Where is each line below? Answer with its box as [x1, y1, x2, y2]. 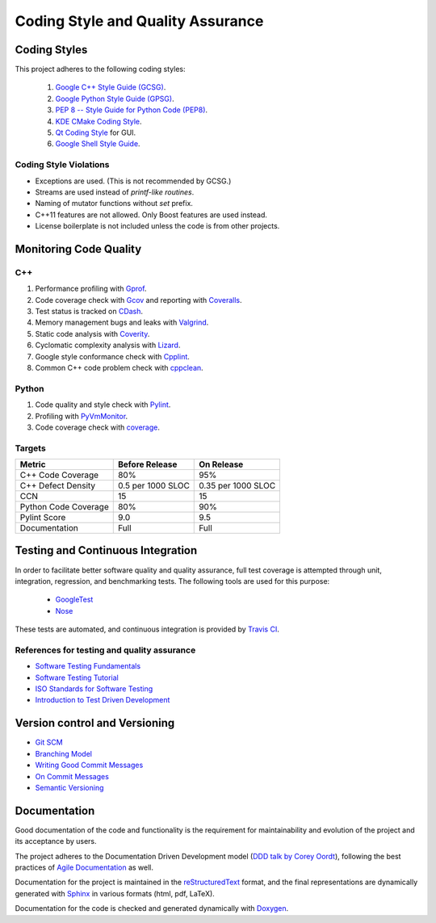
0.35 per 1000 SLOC [199, 480, 276, 492]
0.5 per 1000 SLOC [117, 480, 190, 492]
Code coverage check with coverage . [35, 422, 161, 432]
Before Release [117, 459, 178, 470]
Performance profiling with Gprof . [35, 283, 147, 294]
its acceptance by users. [15, 837, 97, 846]
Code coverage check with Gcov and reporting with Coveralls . [35, 295, 242, 304]
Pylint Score [19, 512, 66, 523]
